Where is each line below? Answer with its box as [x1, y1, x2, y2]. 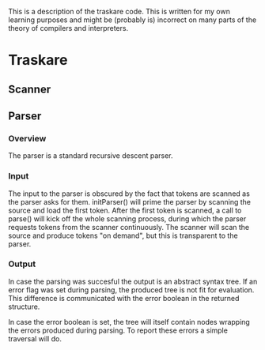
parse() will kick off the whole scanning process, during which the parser [8, 213, 247, 224]
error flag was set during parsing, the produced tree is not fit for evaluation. [8, 284, 255, 295]
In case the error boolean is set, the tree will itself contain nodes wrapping [8, 317, 251, 326]
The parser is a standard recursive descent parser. [8, 151, 173, 160]
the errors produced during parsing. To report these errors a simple [8, 326, 228, 335]
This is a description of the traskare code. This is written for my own [8, 7, 231, 16]
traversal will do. [8, 333, 62, 343]
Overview [8, 133, 47, 144]
